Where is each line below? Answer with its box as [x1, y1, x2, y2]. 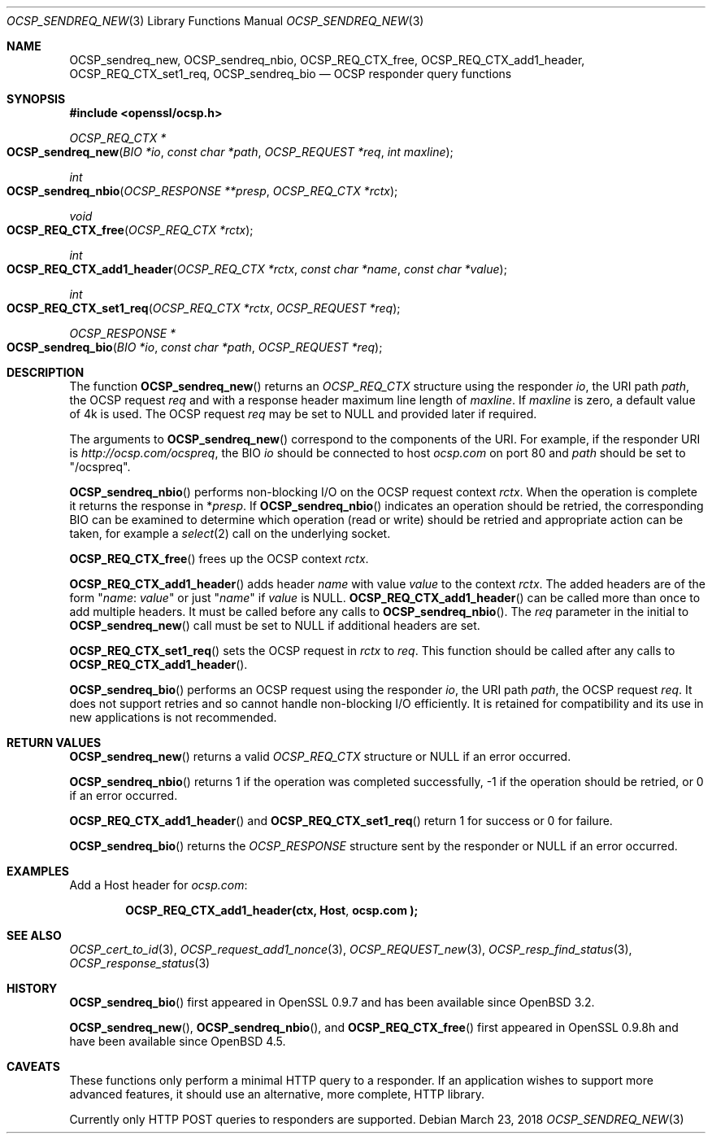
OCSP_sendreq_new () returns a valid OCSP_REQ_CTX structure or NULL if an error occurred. [69, 749, 571, 763]
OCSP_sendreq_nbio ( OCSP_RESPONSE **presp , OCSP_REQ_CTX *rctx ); [7, 184, 398, 198]
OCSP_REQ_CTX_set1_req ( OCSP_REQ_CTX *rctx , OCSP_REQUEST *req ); [7, 301, 401, 315]
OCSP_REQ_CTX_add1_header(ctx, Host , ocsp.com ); [125, 903, 419, 917]
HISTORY [7, 981, 58, 995]
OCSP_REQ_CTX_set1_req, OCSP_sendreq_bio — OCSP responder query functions [69, 67, 512, 81]
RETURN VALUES [7, 736, 102, 749]
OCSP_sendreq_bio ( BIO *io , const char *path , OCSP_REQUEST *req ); [7, 340, 383, 354]
